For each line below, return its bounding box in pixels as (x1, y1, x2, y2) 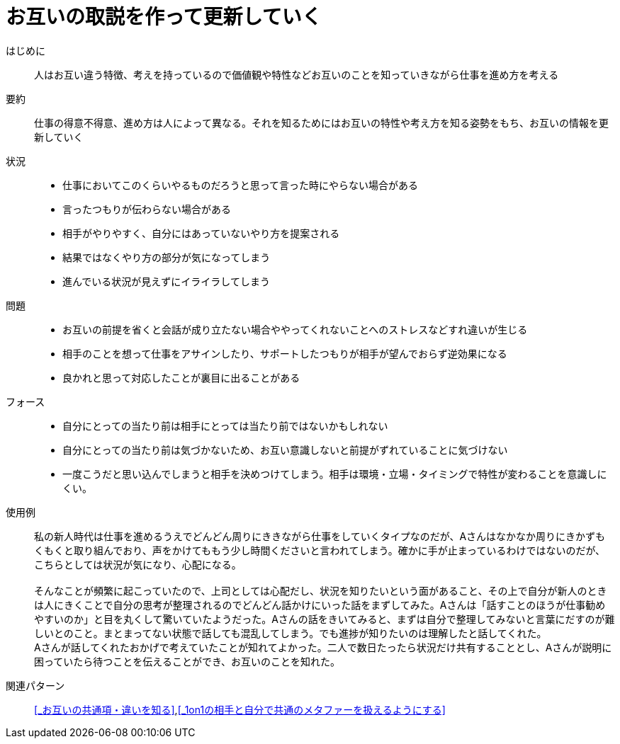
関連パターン (6, 679, 65, 692)
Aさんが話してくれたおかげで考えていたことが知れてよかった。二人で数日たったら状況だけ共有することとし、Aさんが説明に (34, 641, 612, 653)
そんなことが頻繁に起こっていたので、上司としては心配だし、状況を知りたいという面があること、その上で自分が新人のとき (34, 584, 607, 597)
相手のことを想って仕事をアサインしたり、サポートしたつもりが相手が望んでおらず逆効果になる (62, 347, 507, 360)
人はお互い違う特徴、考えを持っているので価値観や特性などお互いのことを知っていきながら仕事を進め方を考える (34, 68, 559, 81)
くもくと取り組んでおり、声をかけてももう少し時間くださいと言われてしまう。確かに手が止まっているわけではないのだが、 (34, 544, 606, 556)
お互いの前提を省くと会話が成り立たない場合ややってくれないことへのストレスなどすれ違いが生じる (62, 323, 528, 336)
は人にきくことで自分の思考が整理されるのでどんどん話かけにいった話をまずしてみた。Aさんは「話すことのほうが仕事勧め (34, 598, 606, 611)
